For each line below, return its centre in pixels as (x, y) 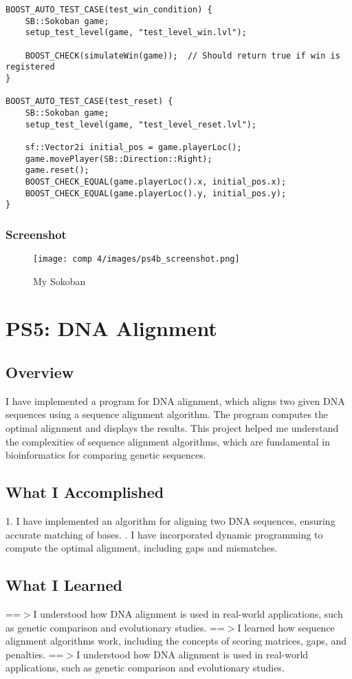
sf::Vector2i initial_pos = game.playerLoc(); (133, 147)
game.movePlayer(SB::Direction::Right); (119, 159)
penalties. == (35, 654)
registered (30, 67)
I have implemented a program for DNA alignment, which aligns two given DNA (175, 400)
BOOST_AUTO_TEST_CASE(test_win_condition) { (109, 10)
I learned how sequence (286, 627)
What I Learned (64, 585)
